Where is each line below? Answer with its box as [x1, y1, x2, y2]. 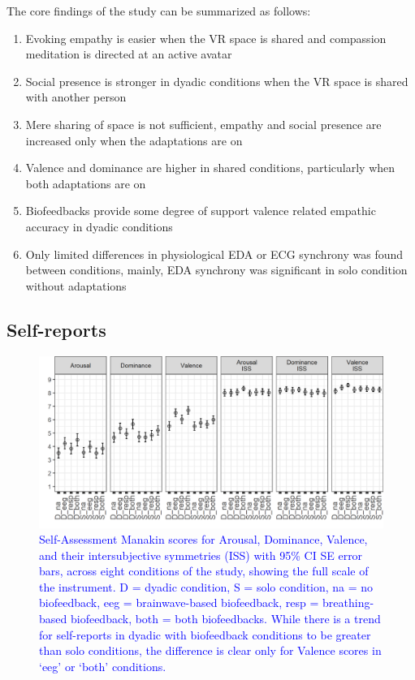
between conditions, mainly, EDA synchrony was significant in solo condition [25, 261, 408, 278]
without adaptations [25, 277, 127, 294]
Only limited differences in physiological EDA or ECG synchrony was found [25, 245, 404, 262]
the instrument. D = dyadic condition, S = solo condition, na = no [39, 578, 374, 595]
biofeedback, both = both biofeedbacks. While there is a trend [70, 610, 381, 627]
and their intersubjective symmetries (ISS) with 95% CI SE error [39, 546, 363, 563]
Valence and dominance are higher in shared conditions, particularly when [25, 159, 396, 176]
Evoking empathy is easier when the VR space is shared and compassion [25, 29, 387, 46]
